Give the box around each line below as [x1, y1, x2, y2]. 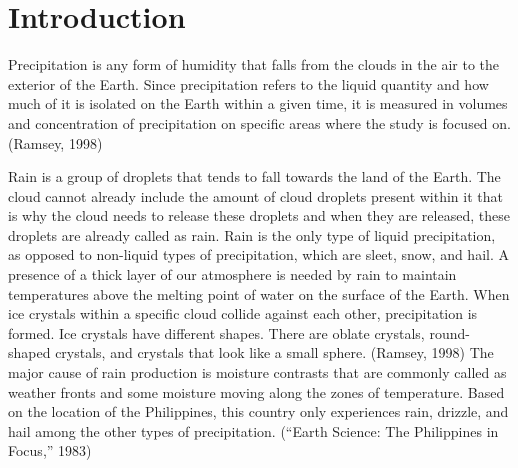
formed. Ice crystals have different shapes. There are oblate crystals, [8, 322, 425, 343]
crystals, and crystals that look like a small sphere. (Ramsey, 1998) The [55, 342, 494, 363]
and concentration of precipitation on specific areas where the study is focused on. [8, 112, 511, 133]
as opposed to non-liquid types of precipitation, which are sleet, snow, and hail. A [8, 244, 509, 265]
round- [429, 322, 470, 343]
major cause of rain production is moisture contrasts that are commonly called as [8, 362, 507, 383]
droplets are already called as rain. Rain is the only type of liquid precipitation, [8, 224, 496, 245]
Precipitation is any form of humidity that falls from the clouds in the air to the [8, 54, 500, 75]
